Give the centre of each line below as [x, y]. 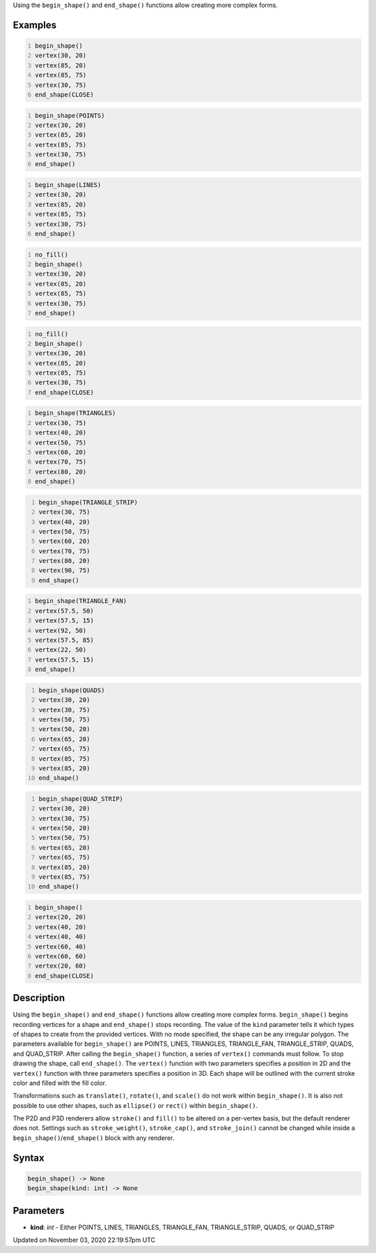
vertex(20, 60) [61, 966]
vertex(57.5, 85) [64, 640]
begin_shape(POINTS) [70, 115]
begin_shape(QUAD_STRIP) [81, 798]
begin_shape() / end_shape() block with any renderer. [94, 1138]
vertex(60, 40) [61, 946]
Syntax [29, 1158]
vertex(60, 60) [61, 956]
